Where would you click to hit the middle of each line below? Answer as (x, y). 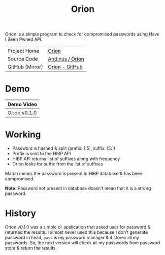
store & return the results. (31, 248)
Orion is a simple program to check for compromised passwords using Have (82, 34)
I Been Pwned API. (24, 39)
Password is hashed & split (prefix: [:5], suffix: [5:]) (64, 148)
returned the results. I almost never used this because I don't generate (77, 232)
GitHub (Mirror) (25, 67)
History (21, 213)
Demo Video (22, 104)
